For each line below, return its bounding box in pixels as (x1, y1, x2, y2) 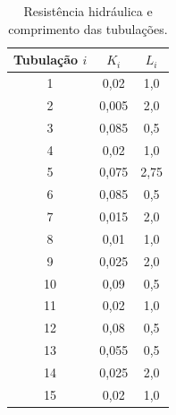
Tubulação (13, 50, 79, 69)
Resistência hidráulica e (23, 2, 153, 20)
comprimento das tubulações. (8, 19, 168, 38)
